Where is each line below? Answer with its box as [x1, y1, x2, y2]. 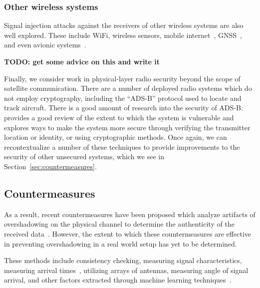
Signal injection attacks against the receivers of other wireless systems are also [4, 20, 244, 30]
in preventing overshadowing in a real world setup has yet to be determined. [4, 238, 237, 249]
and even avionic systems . [4, 39, 86, 50]
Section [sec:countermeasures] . [4, 161, 97, 171]
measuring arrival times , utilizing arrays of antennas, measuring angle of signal [4, 265, 249, 275]
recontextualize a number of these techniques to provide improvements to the [4, 141, 240, 152]
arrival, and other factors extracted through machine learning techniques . [4, 275, 232, 285]
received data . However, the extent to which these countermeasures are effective [4, 228, 251, 239]
